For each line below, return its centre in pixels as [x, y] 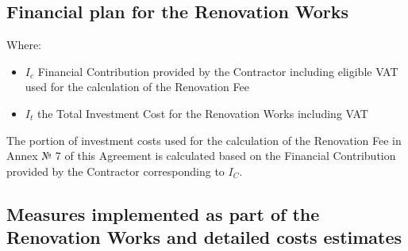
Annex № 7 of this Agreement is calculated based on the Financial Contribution [201, 156]
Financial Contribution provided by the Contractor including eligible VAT [218, 71]
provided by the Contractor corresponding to [115, 171]
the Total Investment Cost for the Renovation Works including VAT [202, 113]
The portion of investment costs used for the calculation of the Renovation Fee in [204, 140]
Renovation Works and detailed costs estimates [204, 237]
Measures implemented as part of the [163, 213]
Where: [24, 45]
